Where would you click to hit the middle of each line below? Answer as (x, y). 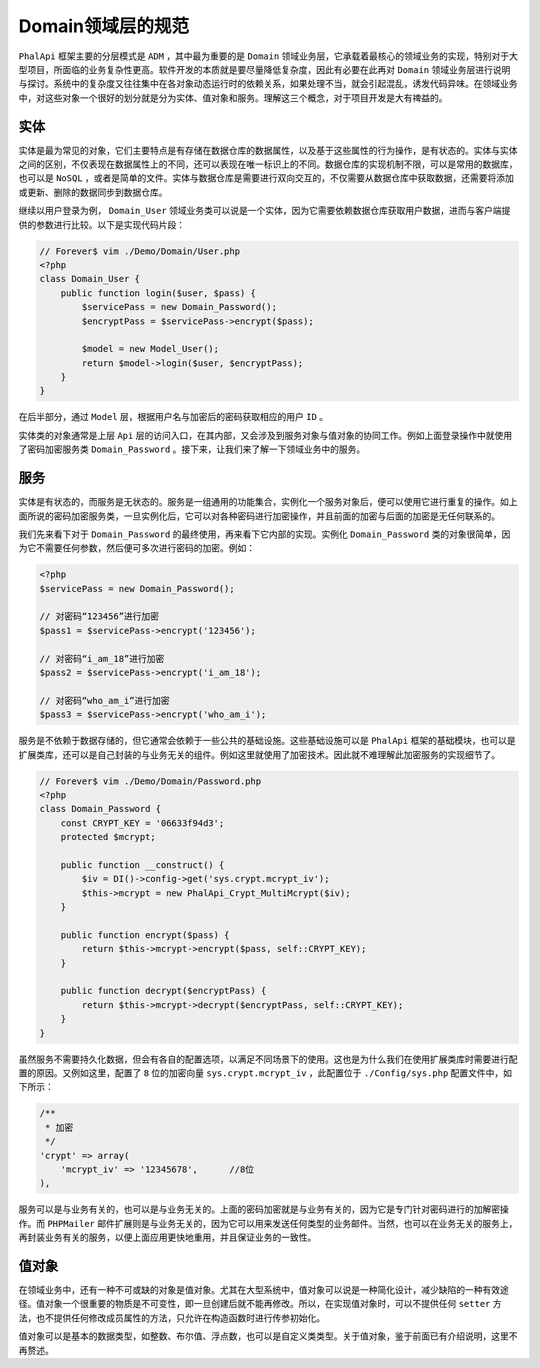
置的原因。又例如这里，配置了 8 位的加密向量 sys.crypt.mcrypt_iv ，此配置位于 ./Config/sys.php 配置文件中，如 (265, 1072)
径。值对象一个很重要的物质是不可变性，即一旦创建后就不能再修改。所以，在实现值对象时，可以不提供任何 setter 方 (260, 1304)
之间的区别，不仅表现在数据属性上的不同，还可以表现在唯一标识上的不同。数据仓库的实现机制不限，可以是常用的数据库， (268, 164)
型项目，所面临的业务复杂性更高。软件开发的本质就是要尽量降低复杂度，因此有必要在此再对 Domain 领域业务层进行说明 (264, 69)
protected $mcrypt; (108, 837)
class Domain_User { (89, 279)
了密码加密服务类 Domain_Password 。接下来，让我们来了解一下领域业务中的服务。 (192, 449)
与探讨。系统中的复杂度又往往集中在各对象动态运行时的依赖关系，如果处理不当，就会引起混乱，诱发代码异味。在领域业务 (268, 84)
